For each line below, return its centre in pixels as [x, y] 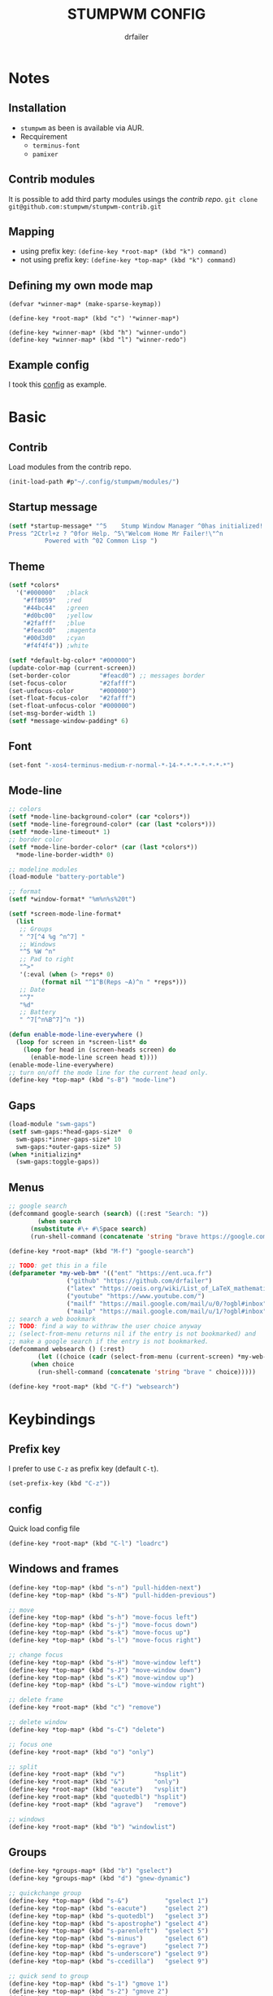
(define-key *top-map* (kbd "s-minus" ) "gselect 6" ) [108, 1939]
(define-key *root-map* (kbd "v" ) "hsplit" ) [97, 1774]
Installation [37, 108]
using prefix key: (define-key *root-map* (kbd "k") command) [123, 251]
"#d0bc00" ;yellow [58, 616]
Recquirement [43, 136]
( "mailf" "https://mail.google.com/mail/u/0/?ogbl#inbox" [167, 1304]
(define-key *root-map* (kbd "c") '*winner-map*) [94, 318]
